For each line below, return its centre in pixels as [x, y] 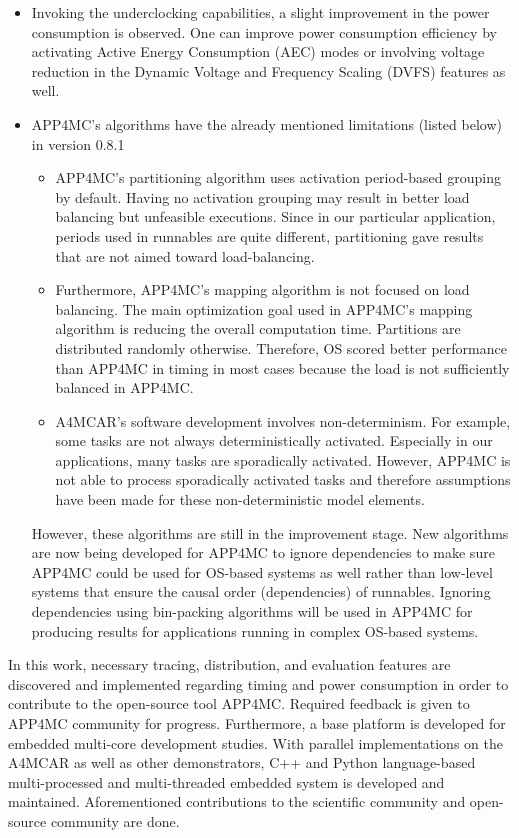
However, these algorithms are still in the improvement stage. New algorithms [270, 532]
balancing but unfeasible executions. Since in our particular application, [275, 216]
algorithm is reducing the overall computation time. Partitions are [258, 328]
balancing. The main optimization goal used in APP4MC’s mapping [264, 308]
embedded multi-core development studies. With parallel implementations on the [255, 742]
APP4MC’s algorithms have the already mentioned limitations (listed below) [266, 123]
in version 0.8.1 [78, 143]
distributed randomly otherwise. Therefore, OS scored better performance [281, 347]
